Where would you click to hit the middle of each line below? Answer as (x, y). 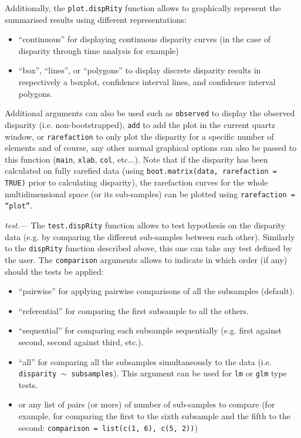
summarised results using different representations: (96, 19)
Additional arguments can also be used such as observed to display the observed (150, 113)
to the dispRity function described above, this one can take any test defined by (148, 248)
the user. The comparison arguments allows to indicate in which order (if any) (146, 259)
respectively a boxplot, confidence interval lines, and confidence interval (147, 82)
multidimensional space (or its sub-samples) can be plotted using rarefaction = (150, 193)
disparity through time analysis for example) (99, 50)
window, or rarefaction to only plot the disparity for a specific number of (139, 136)
